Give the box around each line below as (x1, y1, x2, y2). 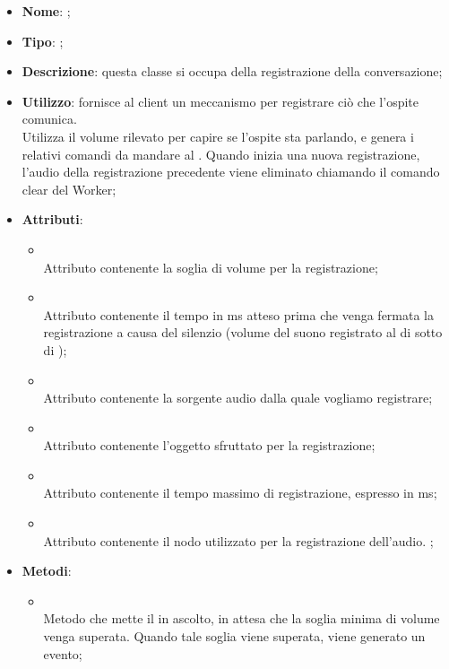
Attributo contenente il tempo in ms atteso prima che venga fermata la (43, 305, 434, 324)
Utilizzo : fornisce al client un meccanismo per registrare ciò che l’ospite (22, 91, 419, 110)
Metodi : (22, 561, 72, 580)
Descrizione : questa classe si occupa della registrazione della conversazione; (22, 62, 443, 81)
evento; (43, 644, 82, 663)
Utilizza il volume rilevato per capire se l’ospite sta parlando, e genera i (22, 126, 414, 145)
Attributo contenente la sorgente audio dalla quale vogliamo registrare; (43, 388, 433, 407)
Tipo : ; (22, 31, 64, 50)
